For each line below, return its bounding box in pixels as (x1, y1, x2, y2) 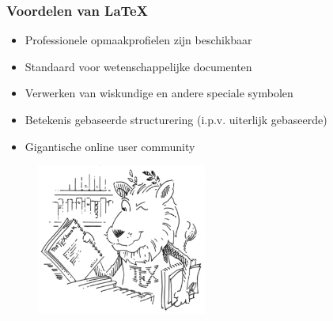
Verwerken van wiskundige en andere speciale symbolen (25, 85, 293, 101)
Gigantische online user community (25, 138, 195, 154)
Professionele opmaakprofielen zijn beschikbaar (25, 32, 252, 48)
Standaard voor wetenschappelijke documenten (25, 58, 252, 74)
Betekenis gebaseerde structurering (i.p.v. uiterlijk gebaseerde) (25, 111, 327, 127)
